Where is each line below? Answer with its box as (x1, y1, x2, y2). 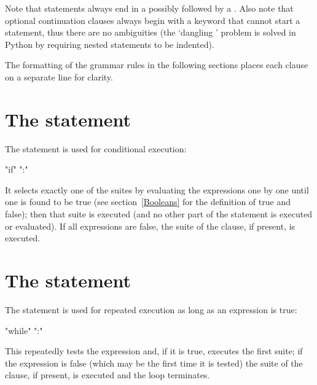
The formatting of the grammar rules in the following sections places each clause (5, 58, 308, 71)
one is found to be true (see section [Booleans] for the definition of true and (5, 195, 291, 208)
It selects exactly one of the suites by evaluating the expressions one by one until (5, 183, 309, 196)
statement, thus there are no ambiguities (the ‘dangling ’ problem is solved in (5, 26, 296, 39)
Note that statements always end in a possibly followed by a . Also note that (5, 2, 294, 14)
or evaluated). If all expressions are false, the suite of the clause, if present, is (5, 219, 295, 232)
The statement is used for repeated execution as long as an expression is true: (5, 303, 297, 316)
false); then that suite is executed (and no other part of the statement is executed (5, 208, 313, 220)
